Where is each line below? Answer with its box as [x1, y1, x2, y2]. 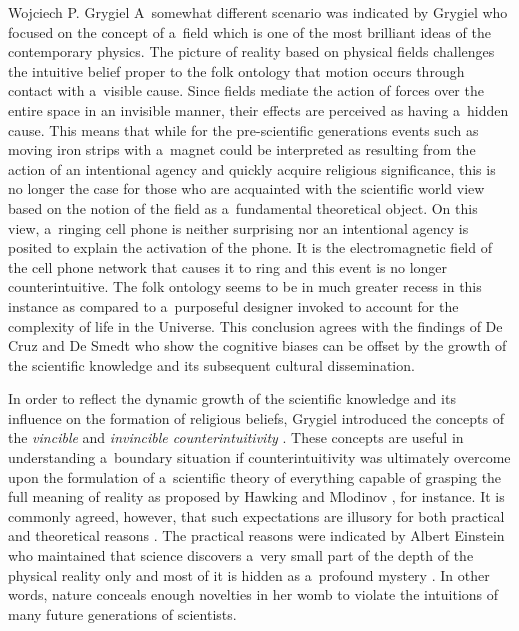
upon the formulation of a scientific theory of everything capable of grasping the [8, 466, 502, 487]
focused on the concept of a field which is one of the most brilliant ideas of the [8, 21, 491, 42]
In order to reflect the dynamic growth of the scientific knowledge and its [8, 388, 456, 409]
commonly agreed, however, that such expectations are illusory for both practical [8, 505, 505, 526]
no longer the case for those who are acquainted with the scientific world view [8, 178, 485, 199]
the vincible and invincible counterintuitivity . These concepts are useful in [8, 427, 464, 448]
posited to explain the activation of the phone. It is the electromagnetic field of [8, 237, 492, 258]
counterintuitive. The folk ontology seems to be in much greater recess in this [8, 276, 482, 297]
